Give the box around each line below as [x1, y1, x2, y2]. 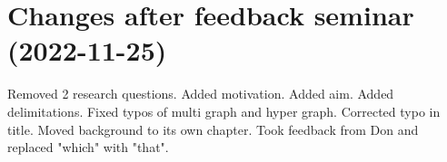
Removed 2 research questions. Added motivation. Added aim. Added [7, 84, 394, 103]
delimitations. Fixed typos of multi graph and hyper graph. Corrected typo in [7, 101, 441, 120]
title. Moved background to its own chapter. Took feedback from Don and [7, 119, 419, 138]
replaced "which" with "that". [7, 138, 169, 157]
